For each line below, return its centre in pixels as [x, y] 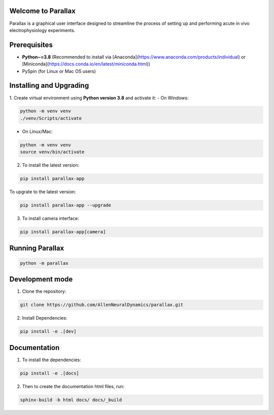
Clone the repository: [44, 291]
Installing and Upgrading [49, 85]
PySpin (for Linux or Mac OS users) [59, 71]
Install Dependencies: [45, 318]
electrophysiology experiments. [42, 30]
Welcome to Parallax [42, 11]
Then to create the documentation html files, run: [73, 386]
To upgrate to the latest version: [43, 192]
